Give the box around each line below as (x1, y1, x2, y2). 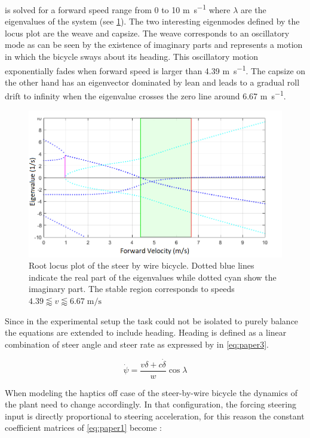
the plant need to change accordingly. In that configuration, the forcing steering (5, 398, 296, 410)
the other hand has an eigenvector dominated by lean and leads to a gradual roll (5, 75, 300, 88)
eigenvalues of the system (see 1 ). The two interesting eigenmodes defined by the (5, 15, 300, 28)
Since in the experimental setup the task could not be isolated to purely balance (5, 314, 299, 327)
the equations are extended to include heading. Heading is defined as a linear (5, 326, 287, 339)
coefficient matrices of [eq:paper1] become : (5, 421, 162, 434)
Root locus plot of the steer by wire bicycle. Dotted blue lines (29, 259, 254, 272)
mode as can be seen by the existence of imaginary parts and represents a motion (5, 38, 303, 51)
